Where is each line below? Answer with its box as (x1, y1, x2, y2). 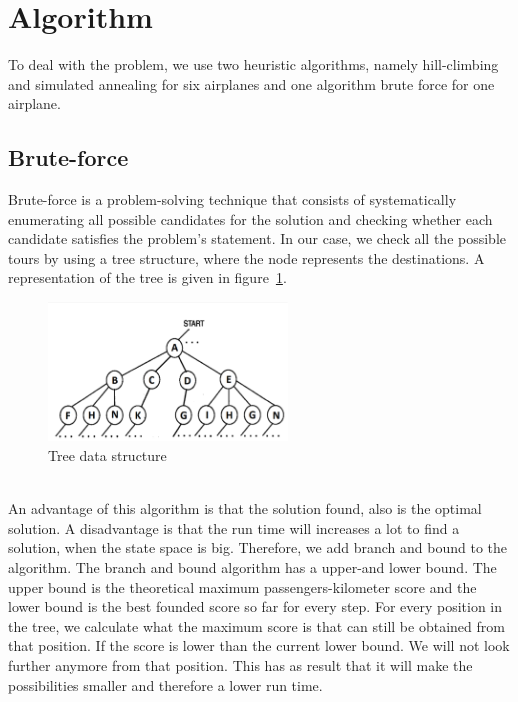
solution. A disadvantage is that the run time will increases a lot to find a (8, 517, 460, 538)
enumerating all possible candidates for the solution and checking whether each (8, 208, 493, 229)
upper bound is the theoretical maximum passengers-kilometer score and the (8, 576, 477, 597)
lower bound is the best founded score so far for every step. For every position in (8, 596, 503, 617)
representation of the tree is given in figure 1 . (8, 267, 287, 288)
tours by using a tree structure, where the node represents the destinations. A (8, 247, 485, 268)
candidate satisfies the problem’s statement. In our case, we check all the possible (8, 228, 507, 249)
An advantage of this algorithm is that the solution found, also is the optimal (8, 498, 482, 519)
